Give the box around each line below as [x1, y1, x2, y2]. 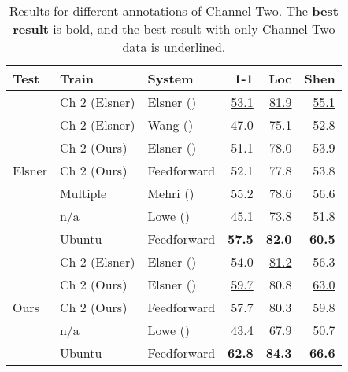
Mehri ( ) [147, 184, 194, 202]
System [147, 69, 194, 87]
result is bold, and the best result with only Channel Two [13, 20, 335, 38]
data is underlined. [122, 38, 226, 56]
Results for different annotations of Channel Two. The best [9, 2, 339, 20]
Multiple [59, 184, 107, 202]
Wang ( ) [147, 116, 194, 134]
